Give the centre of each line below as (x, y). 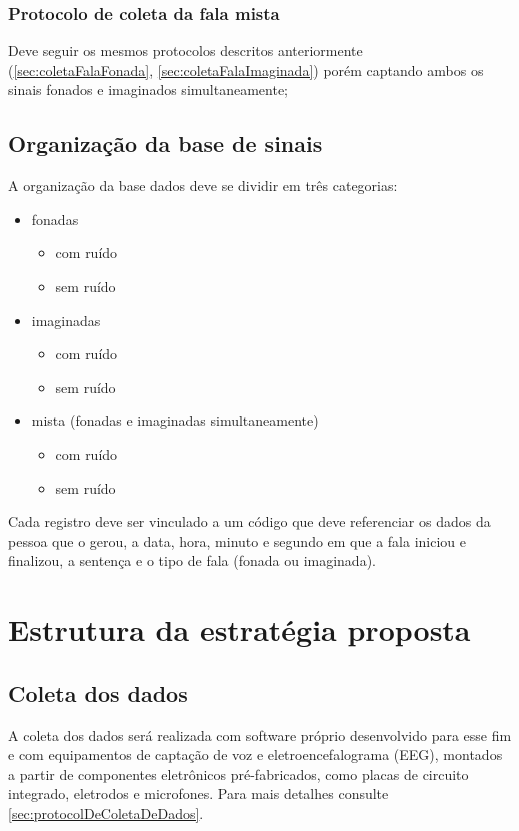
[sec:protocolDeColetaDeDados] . (106, 812)
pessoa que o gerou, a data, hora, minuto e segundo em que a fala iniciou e (237, 540)
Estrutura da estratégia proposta (239, 629)
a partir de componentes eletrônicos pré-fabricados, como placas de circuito (238, 773)
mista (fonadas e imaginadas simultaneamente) (175, 420)
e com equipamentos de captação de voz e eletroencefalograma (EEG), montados (255, 754)
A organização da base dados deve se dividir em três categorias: (203, 185)
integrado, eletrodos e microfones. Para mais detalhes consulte (198, 793)
